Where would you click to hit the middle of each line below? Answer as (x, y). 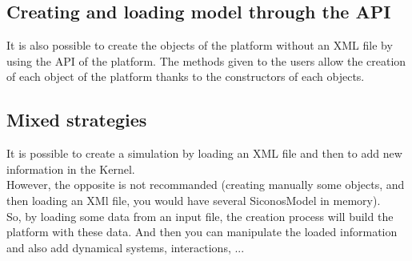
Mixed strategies (77, 120)
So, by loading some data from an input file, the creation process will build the (200, 216)
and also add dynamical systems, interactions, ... (126, 247)
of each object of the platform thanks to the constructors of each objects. (186, 76)
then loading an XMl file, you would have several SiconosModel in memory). (194, 200)
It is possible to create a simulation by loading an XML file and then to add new (204, 153)
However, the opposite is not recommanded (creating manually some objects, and (206, 185)
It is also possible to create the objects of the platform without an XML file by (200, 45)
